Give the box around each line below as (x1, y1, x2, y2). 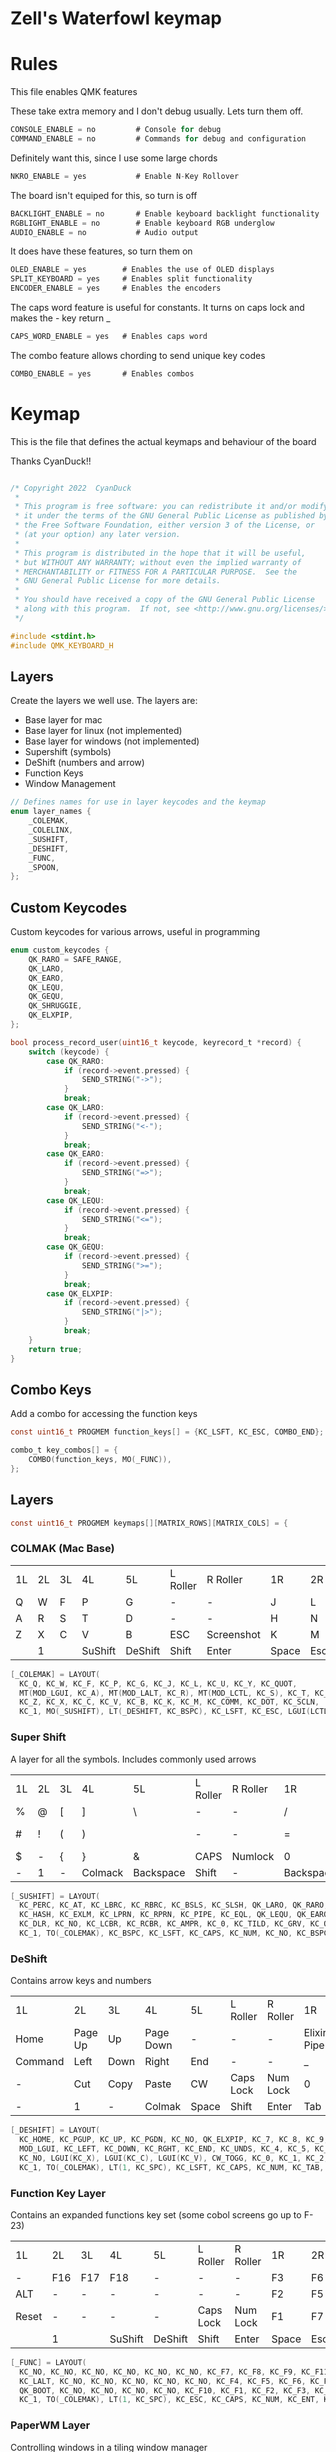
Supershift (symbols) (24, 746, 112, 758)
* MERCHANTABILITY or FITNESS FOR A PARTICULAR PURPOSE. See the (14, 567, 298, 577)
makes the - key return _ (10, 312, 111, 324)
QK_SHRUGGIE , (28, 1001, 83, 1011)
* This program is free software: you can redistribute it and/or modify (14, 502, 329, 512)
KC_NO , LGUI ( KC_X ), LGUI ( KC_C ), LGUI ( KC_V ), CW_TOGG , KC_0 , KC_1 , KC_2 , (19, 2153, 329, 2163)
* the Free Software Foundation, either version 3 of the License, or (14, 520, 315, 531)
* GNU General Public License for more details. (14, 576, 222, 586)
